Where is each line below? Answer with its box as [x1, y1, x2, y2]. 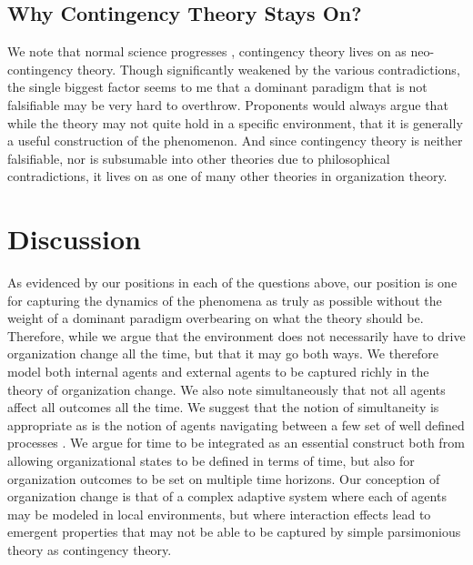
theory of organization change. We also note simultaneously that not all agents [7, 379, 446, 399]
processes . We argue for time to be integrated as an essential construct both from [7, 433, 465, 452]
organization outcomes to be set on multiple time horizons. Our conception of [7, 469, 440, 488]
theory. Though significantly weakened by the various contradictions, [76, 59, 460, 78]
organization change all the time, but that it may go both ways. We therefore [7, 344, 438, 363]
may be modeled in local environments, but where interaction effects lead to [7, 504, 431, 523]
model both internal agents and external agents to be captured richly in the [7, 362, 429, 381]
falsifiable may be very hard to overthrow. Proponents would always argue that [7, 95, 448, 114]
